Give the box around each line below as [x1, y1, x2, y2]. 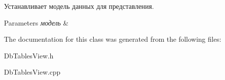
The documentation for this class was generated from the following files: [4, 34, 222, 44]
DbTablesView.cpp [4, 67, 61, 77]
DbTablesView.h [4, 50, 54, 60]
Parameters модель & [4, 17, 69, 27]
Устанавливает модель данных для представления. [4, 1, 154, 11]
